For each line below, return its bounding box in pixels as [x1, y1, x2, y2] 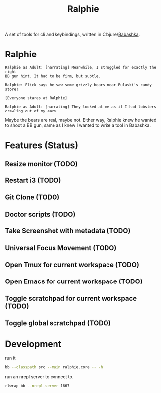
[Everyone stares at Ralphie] [5, 96, 68, 101]
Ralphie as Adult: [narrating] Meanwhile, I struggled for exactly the [5, 65, 156, 70]
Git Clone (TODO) [5, 193, 60, 202]
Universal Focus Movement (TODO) [5, 244, 117, 252]
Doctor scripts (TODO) [5, 210, 76, 219]
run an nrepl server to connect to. [5, 374, 74, 380]
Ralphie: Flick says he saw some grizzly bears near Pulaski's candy [5, 83, 152, 88]
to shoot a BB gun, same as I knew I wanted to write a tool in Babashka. [5, 122, 151, 128]
